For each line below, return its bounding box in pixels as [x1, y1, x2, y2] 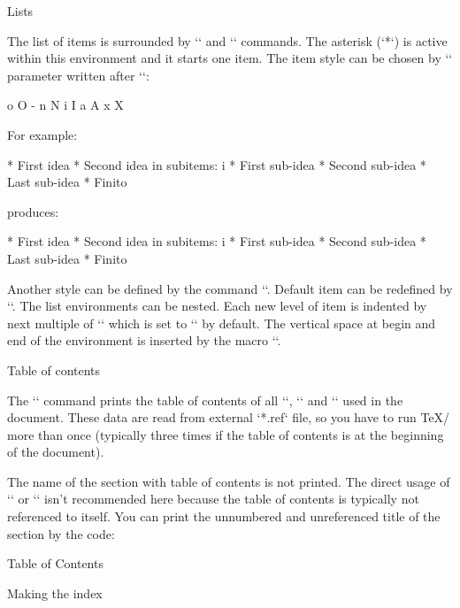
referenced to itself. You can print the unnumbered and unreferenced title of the [7, 507, 441, 526]
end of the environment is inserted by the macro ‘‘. [7, 331, 281, 350]
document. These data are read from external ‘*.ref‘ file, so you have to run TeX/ [7, 408, 450, 427]
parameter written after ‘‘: [7, 65, 149, 84]
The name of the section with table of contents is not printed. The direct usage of [7, 472, 450, 490]
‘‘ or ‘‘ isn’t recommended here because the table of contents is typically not [7, 489, 419, 508]
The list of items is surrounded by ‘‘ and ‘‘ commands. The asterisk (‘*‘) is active [7, 31, 448, 50]
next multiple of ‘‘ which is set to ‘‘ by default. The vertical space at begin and [7, 313, 436, 332]
